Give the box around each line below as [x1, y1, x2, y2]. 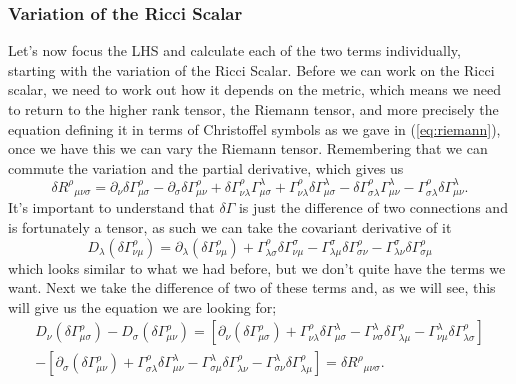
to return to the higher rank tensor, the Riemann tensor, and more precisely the [8, 99, 499, 119]
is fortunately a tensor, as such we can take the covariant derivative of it [8, 216, 452, 237]
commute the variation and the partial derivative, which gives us [8, 157, 404, 178]
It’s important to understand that [8, 197, 215, 218]
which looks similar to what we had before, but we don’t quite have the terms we [8, 257, 506, 278]
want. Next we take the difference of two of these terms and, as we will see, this [8, 277, 496, 298]
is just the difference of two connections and [238, 197, 508, 218]
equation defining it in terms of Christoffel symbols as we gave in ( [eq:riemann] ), [8, 118, 501, 139]
